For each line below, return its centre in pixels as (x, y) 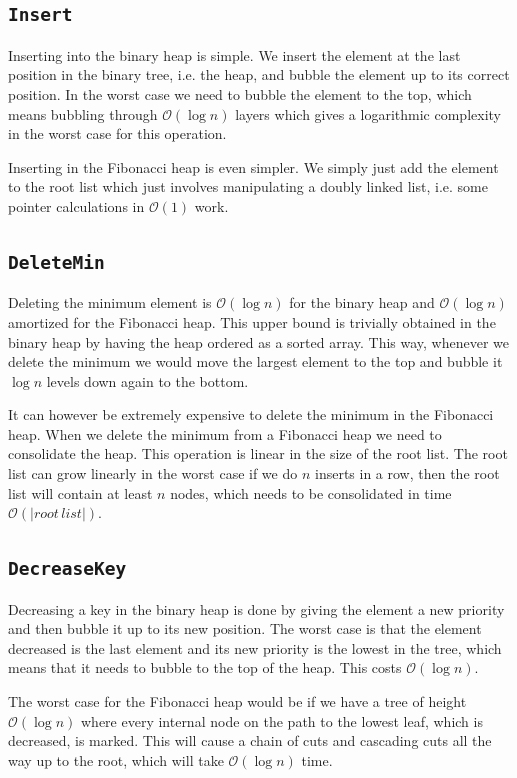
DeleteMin (56, 262)
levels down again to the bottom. (147, 380)
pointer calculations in (76, 205)
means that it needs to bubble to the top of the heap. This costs (205, 667)
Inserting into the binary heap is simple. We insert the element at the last (234, 54)
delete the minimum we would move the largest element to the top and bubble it (255, 361)
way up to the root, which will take (116, 759)
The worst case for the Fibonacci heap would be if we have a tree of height (237, 701)
